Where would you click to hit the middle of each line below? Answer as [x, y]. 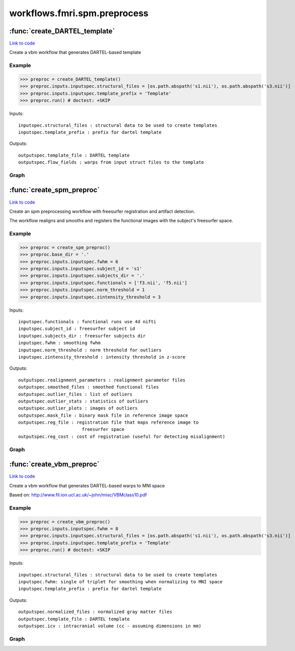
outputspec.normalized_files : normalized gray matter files [95, 612]
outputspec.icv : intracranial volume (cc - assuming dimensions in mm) [110, 626]
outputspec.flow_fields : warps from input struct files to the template [111, 162]
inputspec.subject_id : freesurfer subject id [77, 329]
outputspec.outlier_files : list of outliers [76, 394]
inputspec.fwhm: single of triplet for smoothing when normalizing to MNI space [121, 582]
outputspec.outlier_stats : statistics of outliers [83, 401]
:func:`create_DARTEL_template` [62, 31]
